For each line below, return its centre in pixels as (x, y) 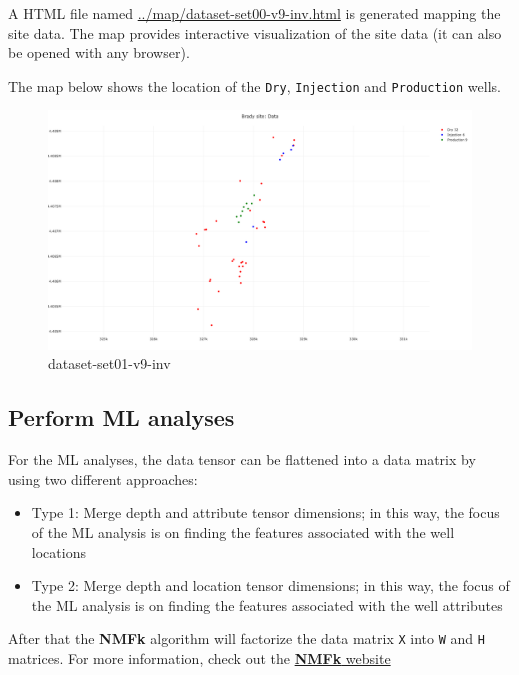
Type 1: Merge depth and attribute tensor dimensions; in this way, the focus (265, 512)
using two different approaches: (103, 478)
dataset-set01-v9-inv (109, 363)
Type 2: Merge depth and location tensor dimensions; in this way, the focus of (270, 585)
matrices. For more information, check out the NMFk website (199, 657)
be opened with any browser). (99, 52)
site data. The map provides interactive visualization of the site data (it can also (255, 32)
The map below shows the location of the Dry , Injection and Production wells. (254, 85)
